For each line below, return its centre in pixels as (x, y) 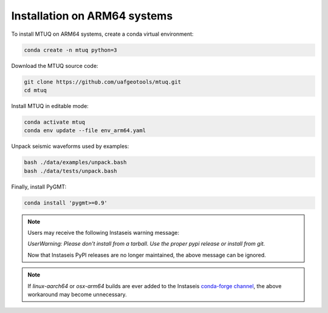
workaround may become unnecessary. (77, 294)
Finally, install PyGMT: (39, 187)
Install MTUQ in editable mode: (50, 106)
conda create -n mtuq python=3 (71, 50)
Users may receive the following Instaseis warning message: (103, 232)
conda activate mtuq (54, 122)
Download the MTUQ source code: (55, 66)
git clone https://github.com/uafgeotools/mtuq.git (103, 82)
